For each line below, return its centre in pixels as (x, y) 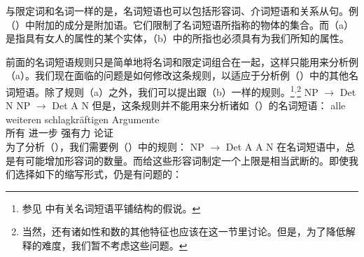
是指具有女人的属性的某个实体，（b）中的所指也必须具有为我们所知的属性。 (177, 38)
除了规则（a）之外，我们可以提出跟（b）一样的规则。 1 (169, 90)
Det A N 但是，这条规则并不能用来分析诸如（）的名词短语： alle (199, 105)
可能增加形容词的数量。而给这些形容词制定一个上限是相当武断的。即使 (187, 160)
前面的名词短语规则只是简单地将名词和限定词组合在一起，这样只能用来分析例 (182, 61)
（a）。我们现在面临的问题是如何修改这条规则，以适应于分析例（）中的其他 (177, 75)
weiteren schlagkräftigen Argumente (83, 119)
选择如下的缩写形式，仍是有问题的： (98, 174)
